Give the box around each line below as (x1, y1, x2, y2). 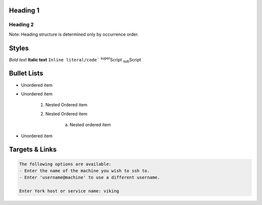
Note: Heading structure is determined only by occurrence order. (9, 31, 139, 37)
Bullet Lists (9, 69, 44, 77)
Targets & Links (9, 146, 57, 154)
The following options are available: (19, 161, 112, 167)
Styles (9, 44, 29, 52)
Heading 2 (9, 21, 34, 28)
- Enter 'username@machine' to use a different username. (19, 175, 160, 180)
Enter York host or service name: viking (19, 189, 119, 194)
